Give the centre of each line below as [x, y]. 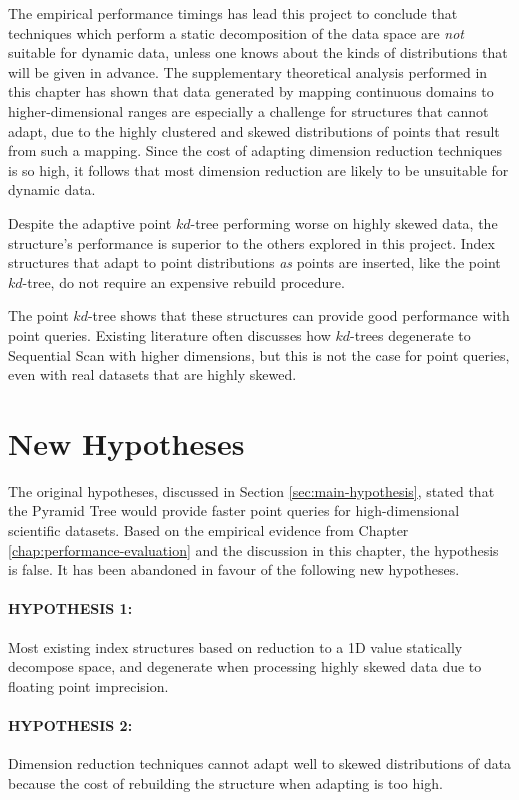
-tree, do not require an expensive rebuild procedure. [183, 281]
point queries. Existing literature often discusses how [169, 334]
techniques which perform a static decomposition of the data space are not [236, 32]
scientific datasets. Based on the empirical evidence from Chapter [208, 530]
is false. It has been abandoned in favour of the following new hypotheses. [234, 569]
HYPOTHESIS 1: [70, 608]
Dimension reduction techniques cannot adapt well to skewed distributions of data [260, 763]
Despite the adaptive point [90, 222]
